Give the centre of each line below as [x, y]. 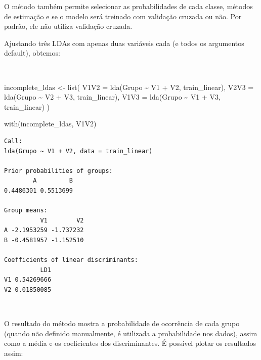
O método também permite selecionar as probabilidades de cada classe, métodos [128, 6]
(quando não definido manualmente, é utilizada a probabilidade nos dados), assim [131, 333]
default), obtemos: [32, 53]
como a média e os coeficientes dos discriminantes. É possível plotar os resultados [130, 343]
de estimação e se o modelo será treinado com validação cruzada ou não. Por [123, 16]
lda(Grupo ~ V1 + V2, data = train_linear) [78, 151]
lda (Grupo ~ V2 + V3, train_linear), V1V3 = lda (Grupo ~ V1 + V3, [112, 97]
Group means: [26, 211]
